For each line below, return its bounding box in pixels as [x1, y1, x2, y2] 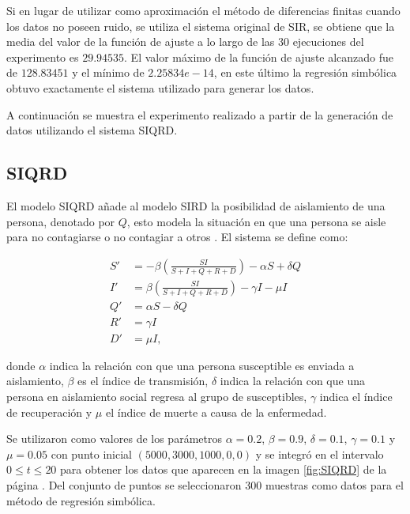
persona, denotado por [6, 213, 115, 229]
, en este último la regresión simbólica [213, 64, 397, 81]
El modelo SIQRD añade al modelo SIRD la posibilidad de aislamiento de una [6, 197, 386, 214]
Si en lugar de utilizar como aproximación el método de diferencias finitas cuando [6, 2, 401, 18]
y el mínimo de [72, 64, 145, 81]
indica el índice [319, 388, 393, 405]
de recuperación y [6, 403, 92, 420]
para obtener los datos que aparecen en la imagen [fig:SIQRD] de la [60, 461, 387, 478]
